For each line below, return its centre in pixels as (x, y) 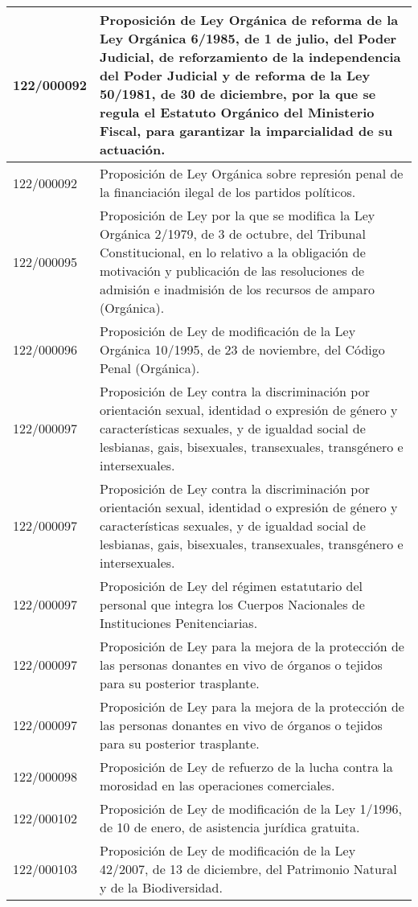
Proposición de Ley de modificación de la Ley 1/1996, (251, 809)
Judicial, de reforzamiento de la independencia (250, 57)
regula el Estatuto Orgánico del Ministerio (237, 112)
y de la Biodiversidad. (161, 887)
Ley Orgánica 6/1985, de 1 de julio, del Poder (248, 38)
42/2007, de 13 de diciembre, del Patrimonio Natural (248, 869)
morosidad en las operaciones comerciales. (217, 785)
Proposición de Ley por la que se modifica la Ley (238, 215)
